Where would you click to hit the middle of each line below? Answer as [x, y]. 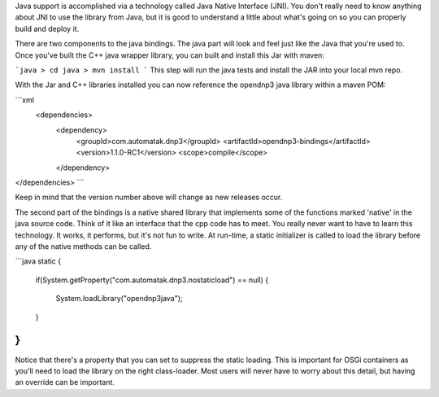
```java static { [38, 261]
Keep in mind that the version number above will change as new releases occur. [149, 197]
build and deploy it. [47, 28]
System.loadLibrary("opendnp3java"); [119, 299]
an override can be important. [65, 382]
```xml [24, 100]
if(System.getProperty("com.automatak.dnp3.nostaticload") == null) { [152, 280]
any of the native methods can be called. [83, 246]
